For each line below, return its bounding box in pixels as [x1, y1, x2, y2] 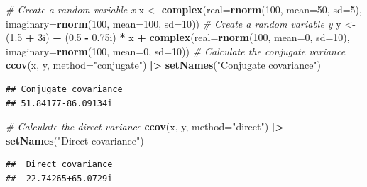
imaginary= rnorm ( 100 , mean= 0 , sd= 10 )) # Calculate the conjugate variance [6, 43, 346, 58]
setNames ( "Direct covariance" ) [6, 132, 144, 147]
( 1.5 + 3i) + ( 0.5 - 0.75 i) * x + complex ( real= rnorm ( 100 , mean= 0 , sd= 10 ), [6, 30, 350, 45]
